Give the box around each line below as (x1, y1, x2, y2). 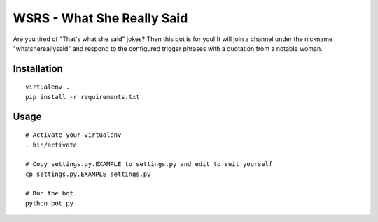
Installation (13, 63, 63, 75)
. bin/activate (25, 140, 78, 149)
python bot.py (25, 199, 73, 207)
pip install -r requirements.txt (25, 93, 140, 101)
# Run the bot (25, 189, 73, 198)
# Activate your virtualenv (25, 131, 122, 139)
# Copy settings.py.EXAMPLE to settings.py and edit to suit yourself (25, 161, 273, 168)
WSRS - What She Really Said (13, 10, 188, 26)
